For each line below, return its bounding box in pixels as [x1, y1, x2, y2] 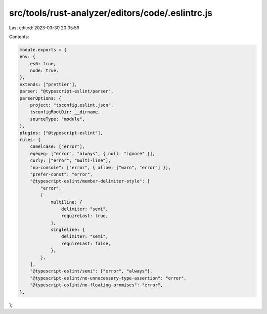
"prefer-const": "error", [30, 171, 93, 177]
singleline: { [50, 227, 85, 232]
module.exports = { [19, 47, 67, 52]
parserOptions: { [19, 95, 62, 101]
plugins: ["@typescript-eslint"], [19, 130, 103, 135]
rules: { [19, 137, 41, 142]
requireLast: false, [61, 240, 111, 246]
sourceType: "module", [30, 116, 85, 122]
